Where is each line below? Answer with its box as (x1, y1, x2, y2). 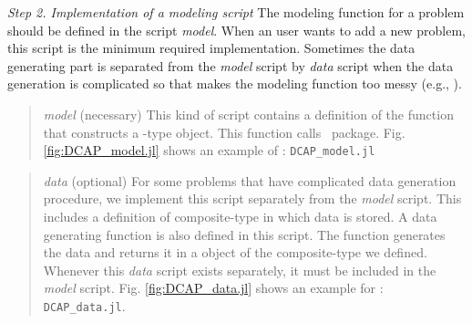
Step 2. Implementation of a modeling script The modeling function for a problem (7, 3, 465, 21)
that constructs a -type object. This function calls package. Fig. (43, 122, 405, 141)
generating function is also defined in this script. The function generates (43, 224, 446, 244)
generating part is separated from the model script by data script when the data (7, 56, 454, 75)
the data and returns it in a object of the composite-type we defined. (43, 243, 427, 262)
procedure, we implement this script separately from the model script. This (43, 189, 462, 208)
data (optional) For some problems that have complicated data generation (43, 171, 457, 190)
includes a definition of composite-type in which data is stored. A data (43, 207, 437, 225)
